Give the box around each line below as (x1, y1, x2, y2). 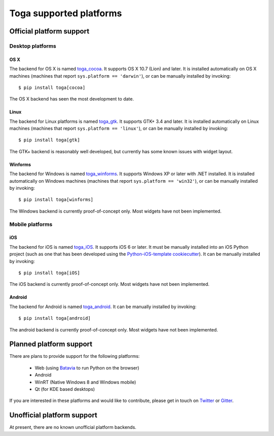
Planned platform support (9, 340, 92, 349)
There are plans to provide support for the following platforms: (9, 353, 140, 359)
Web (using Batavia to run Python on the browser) (35, 364, 140, 371)
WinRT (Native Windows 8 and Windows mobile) (35, 379, 136, 385)
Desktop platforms (9, 42, 57, 49)
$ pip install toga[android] (18, 315, 91, 321)
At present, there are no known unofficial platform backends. (9, 424, 136, 430)
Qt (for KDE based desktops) (35, 386, 95, 392)
